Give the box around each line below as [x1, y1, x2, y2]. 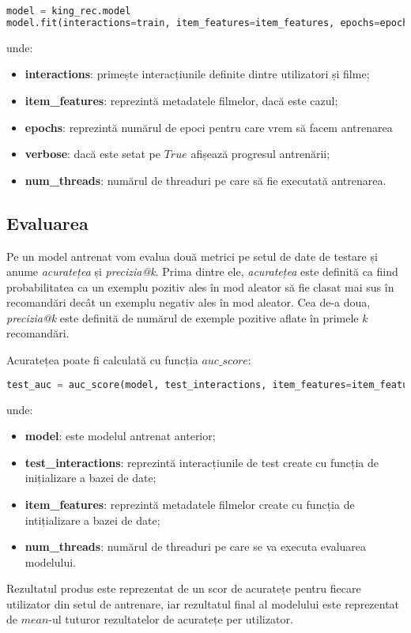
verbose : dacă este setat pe [25, 145, 160, 162]
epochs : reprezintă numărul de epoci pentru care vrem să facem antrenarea [25, 119, 393, 135]
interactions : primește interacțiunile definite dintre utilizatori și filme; [25, 66, 370, 82]
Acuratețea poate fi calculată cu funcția [6, 352, 198, 368]
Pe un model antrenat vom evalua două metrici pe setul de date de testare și [6, 247, 378, 264]
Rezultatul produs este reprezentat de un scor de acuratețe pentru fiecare [6, 580, 361, 597]
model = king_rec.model [6, 6, 131, 17]
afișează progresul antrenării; [190, 145, 330, 162]
